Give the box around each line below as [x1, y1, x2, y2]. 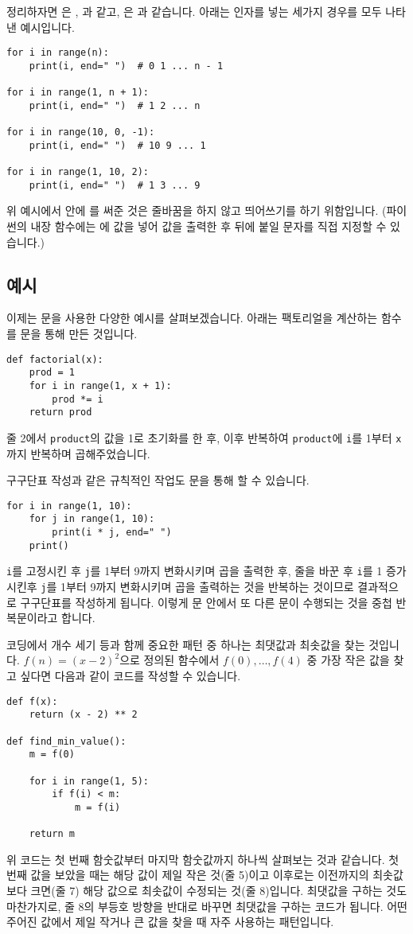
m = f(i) [74, 801, 121, 813]
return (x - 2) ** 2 [29, 709, 138, 721]
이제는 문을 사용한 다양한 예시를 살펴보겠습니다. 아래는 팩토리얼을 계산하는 [6, 309, 378, 326]
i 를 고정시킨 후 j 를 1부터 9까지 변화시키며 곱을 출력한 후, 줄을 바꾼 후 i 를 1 [6, 562, 383, 579]
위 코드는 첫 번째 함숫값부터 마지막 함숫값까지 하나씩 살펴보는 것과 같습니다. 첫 [6, 850, 399, 867]
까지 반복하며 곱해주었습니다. [6, 445, 150, 461]
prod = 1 [29, 367, 75, 379]
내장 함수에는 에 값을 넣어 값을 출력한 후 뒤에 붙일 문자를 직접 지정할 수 [30, 218, 387, 234]
